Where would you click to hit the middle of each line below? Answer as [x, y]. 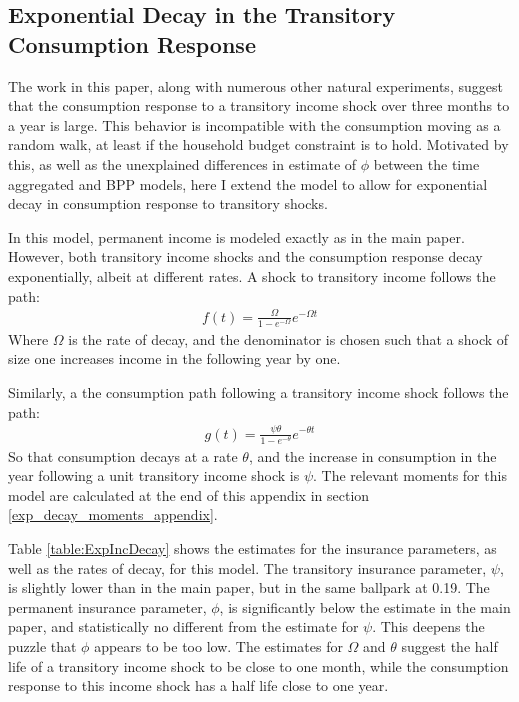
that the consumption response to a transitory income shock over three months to [259, 105]
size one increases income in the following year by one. [174, 358]
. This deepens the [428, 626]
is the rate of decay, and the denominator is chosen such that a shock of [288, 338]
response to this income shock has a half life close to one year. [198, 685]
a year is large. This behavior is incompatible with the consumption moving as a [254, 124]
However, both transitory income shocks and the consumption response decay [245, 256]
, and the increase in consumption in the [372, 455]
